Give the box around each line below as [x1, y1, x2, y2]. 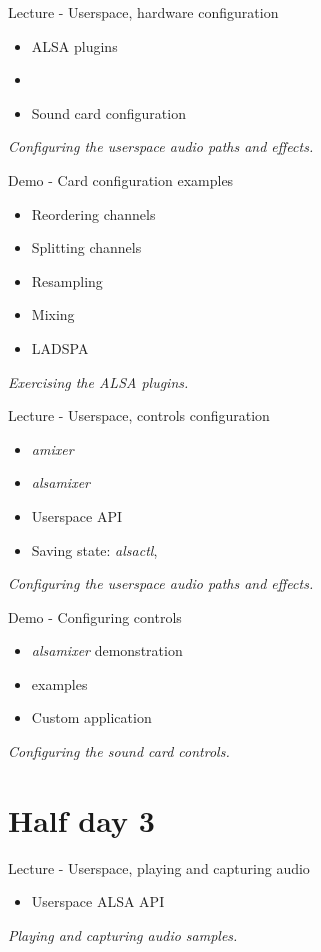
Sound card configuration [31, 102, 186, 123]
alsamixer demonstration [31, 640, 183, 661]
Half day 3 [8, 799, 155, 840]
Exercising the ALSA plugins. [8, 371, 189, 392]
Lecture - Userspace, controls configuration [8, 405, 270, 426]
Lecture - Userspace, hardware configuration [8, 2, 279, 22]
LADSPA [31, 337, 89, 358]
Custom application [31, 707, 152, 728]
